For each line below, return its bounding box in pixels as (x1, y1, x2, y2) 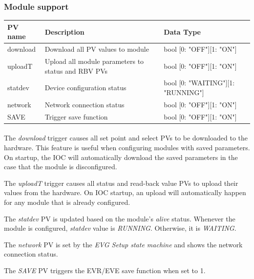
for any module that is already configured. (4, 197, 130, 207)
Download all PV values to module (44, 44, 149, 54)
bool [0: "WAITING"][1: (164, 78, 235, 88)
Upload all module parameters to (44, 56, 144, 66)
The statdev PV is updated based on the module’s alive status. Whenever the (4, 213, 235, 223)
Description (44, 26, 85, 37)
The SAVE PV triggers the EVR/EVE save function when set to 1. (4, 265, 206, 275)
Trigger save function (44, 111, 108, 121)
